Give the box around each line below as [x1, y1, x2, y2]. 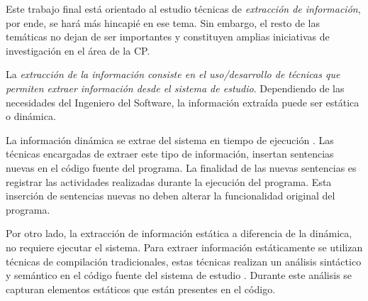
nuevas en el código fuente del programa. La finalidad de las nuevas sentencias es [6, 160, 357, 175]
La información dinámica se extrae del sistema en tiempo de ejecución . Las [6, 132, 334, 147]
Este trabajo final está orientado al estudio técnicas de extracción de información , [6, 1, 361, 16]
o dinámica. [6, 109, 56, 124]
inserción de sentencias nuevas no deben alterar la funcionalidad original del [6, 188, 335, 203]
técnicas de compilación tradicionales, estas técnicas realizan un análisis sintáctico [6, 253, 362, 268]
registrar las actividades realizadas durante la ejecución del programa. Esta [6, 174, 332, 189]
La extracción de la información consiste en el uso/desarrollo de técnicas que [6, 67, 340, 82]
